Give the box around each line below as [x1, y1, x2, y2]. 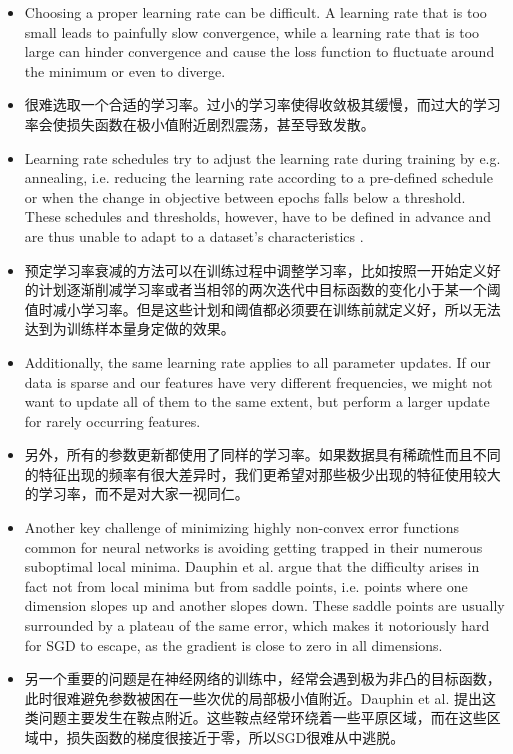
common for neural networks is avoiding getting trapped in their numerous [24, 536, 483, 557]
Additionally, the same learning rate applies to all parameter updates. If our [24, 351, 491, 372]
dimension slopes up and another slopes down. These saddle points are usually [24, 595, 505, 616]
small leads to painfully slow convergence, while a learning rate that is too [24, 21, 480, 42]
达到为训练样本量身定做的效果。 [24, 318, 235, 339]
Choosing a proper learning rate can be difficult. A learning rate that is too [24, 2, 487, 22]
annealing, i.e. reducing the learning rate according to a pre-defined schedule [24, 167, 493, 188]
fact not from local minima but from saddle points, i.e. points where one [24, 575, 468, 596]
